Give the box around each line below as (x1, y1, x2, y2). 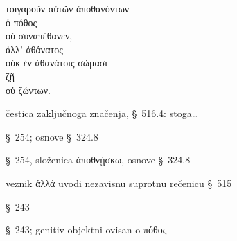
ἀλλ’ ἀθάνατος (6, 42, 63, 56)
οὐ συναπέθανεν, (6, 28, 73, 43)
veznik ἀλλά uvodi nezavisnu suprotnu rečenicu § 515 (6, 175, 232, 190)
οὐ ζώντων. (6, 82, 51, 97)
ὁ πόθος (6, 15, 37, 29)
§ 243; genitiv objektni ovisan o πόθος (6, 222, 167, 237)
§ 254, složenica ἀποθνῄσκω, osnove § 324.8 (6, 152, 191, 167)
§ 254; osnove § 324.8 (6, 129, 98, 143)
